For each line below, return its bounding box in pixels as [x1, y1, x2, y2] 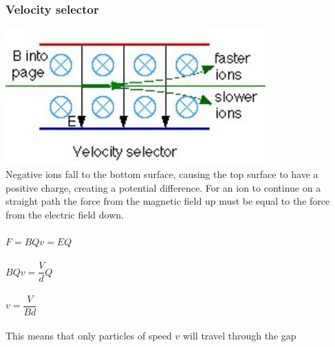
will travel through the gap [182, 328, 296, 342]
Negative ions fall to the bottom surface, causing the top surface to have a [6, 167, 318, 181]
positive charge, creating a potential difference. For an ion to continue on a [6, 180, 321, 194]
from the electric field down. [6, 207, 124, 221]
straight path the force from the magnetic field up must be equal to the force [6, 194, 330, 208]
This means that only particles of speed [6, 328, 172, 342]
